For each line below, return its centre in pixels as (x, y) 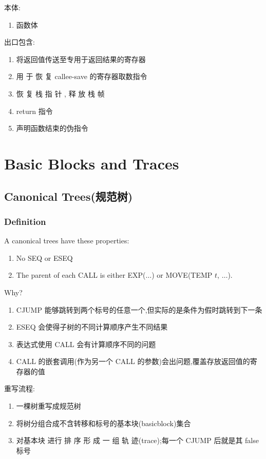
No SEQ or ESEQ (44, 257)
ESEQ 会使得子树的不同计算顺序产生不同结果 (92, 327)
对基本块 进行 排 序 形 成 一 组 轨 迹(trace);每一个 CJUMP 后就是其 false (137, 440)
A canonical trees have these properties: (67, 241)
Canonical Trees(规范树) (69, 196)
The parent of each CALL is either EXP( (81, 275)
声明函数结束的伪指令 (52, 128)
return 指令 (34, 111)
